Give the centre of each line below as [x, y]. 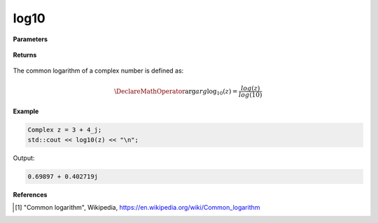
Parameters [30, 39]
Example [26, 111]
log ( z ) [250, 88]
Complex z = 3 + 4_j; [65, 130]
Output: [24, 158]
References [30, 194]
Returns [25, 55]
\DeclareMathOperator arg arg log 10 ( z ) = [176, 92]
